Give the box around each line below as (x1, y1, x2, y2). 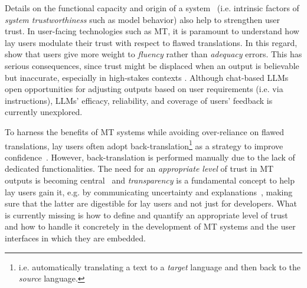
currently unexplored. (5, 106, 83, 118)
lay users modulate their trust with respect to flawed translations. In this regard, (5, 36, 298, 48)
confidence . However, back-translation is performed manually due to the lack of (5, 150, 295, 163)
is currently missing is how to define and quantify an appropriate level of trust (5, 208, 288, 221)
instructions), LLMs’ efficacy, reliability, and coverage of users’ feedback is (5, 94, 273, 106)
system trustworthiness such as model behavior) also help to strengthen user (5, 13, 280, 25)
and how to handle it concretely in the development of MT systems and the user (5, 220, 296, 233)
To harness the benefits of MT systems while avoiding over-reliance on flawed (5, 125, 285, 138)
